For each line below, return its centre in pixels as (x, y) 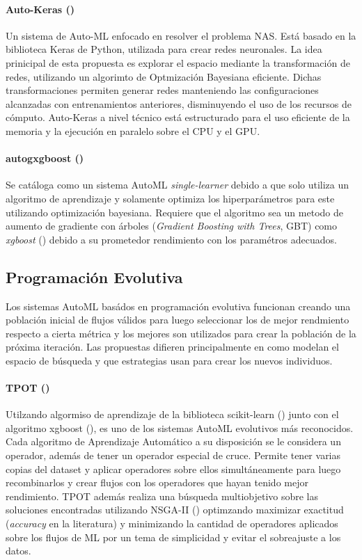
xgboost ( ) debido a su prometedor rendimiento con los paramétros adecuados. (171, 239)
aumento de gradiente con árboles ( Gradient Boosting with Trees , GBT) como (172, 226)
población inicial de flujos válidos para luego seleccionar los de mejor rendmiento (178, 320)
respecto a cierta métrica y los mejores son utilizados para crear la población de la (181, 333)
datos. (18, 551)
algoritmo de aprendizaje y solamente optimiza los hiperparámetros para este (170, 198)
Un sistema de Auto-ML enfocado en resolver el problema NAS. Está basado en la (181, 35)
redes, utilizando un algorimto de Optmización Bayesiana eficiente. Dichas (164, 76)
